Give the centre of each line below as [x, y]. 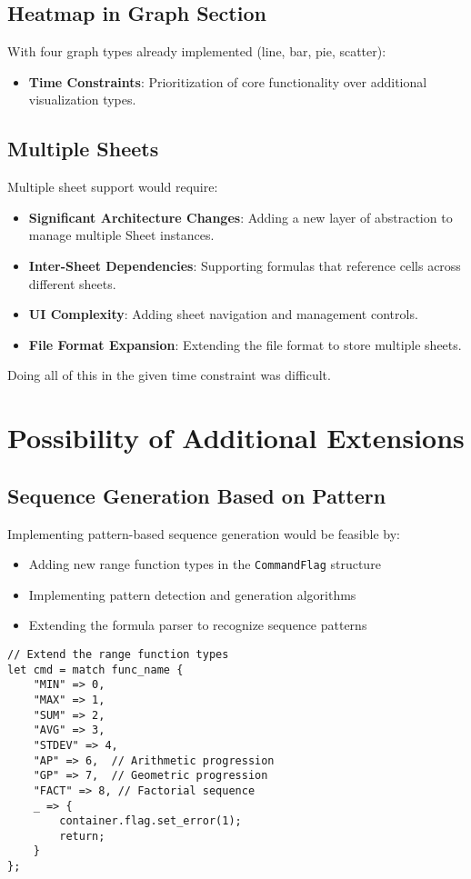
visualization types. [82, 100]
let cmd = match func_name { [95, 669]
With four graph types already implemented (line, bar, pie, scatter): [197, 51]
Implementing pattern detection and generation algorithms [192, 594]
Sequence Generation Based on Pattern [197, 495]
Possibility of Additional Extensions [236, 438]
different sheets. [72, 283]
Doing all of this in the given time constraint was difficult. [169, 375]
